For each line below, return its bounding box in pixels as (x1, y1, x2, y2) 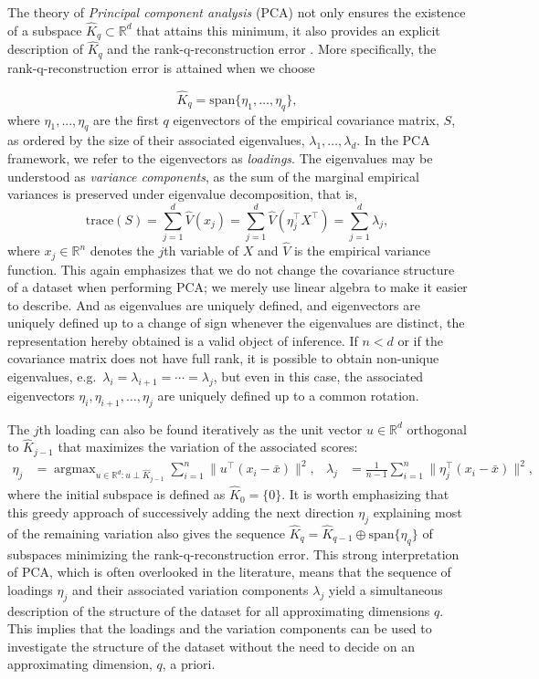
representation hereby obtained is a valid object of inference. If (7, 330, 358, 350)
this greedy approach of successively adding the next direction (7, 502, 354, 521)
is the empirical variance (293, 241, 431, 260)
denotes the (90, 241, 154, 260)
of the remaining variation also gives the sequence (7, 523, 286, 542)
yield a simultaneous (328, 580, 443, 599)
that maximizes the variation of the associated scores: (58, 437, 358, 456)
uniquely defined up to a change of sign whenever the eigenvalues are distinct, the (7, 313, 465, 332)
